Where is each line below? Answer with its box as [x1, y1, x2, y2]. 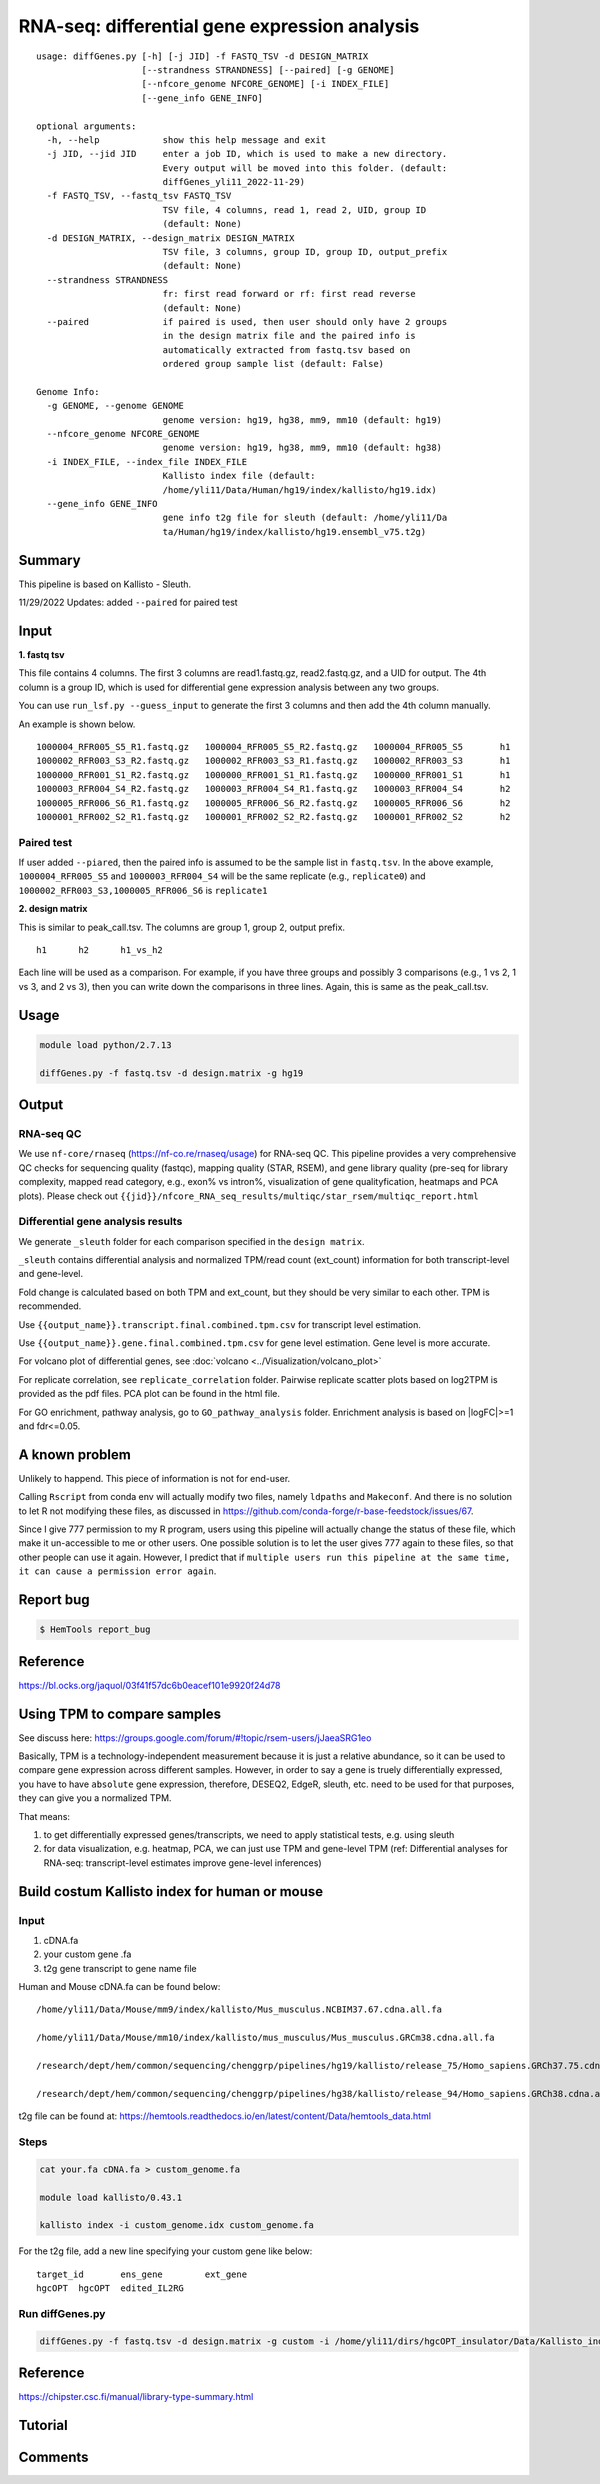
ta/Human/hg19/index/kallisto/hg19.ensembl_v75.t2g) [162, 526, 427, 537]
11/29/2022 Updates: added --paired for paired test [18, 596, 239, 609]
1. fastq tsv [18, 649, 65, 661]
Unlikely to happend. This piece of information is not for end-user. [18, 1472, 291, 1484]
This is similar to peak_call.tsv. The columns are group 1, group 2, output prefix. [18, 921, 345, 933]
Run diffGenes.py [18, 2306, 106, 2320]
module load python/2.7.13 [39, 1039, 172, 1050]
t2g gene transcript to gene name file [43, 1962, 197, 1974]
